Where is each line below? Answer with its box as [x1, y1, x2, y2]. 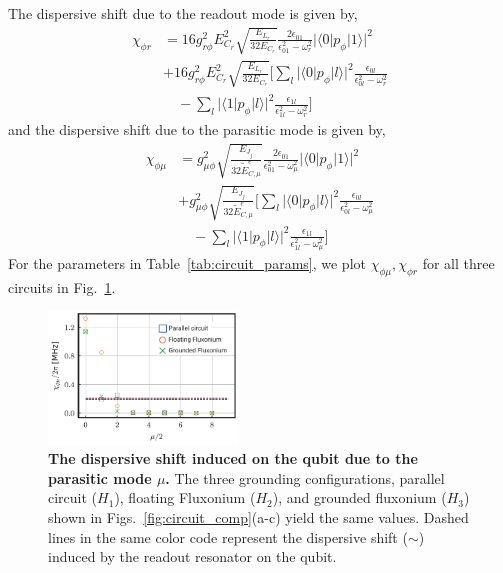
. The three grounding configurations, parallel [165, 467, 445, 488]
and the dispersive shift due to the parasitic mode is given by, [8, 119, 386, 140]
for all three [422, 252, 495, 273]
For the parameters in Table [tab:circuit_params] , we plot [8, 252, 366, 273]
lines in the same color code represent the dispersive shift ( [48, 526, 408, 547]
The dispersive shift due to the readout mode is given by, [8, 3, 358, 23]
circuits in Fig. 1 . [8, 276, 116, 297]
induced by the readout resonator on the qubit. [48, 546, 337, 567]
